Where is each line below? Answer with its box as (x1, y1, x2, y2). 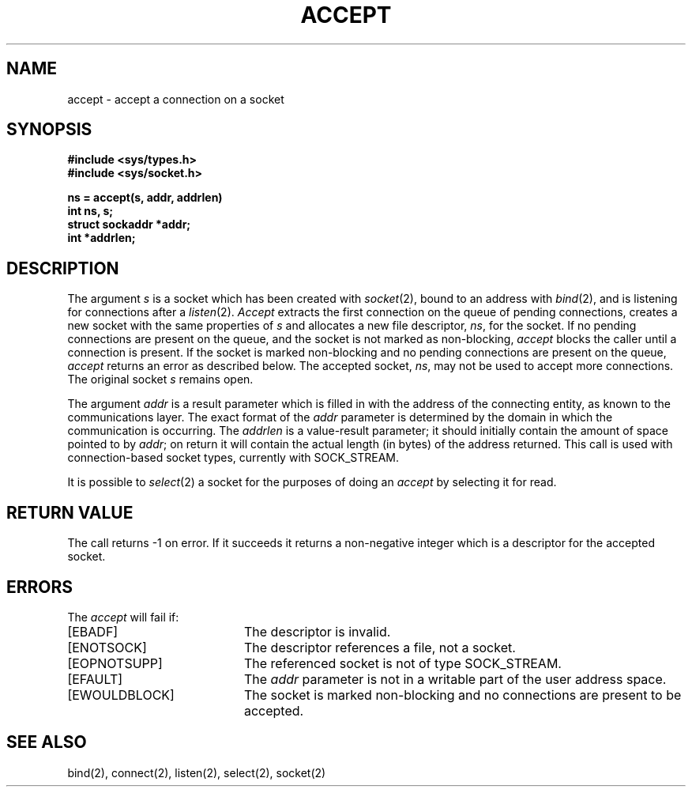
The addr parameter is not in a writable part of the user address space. (243, 670, 667, 687)
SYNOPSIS (6, 119, 92, 140)
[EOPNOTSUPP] (67, 655, 163, 671)
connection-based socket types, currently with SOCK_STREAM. (67, 451, 399, 465)
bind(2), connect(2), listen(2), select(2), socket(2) (67, 765, 326, 780)
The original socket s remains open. (67, 372, 254, 387)
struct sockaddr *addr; (67, 217, 191, 232)
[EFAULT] (67, 670, 123, 687)
